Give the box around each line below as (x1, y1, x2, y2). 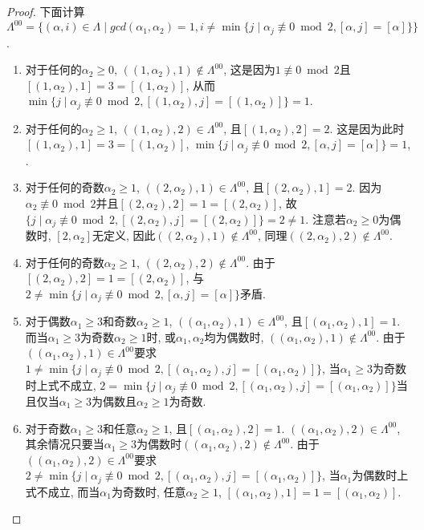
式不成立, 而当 (25, 483, 100, 500)
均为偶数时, (204, 328, 264, 345)
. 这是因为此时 (329, 119, 405, 136)
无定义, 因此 (92, 227, 156, 244)
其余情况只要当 (25, 435, 104, 452)
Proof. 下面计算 (6, 3, 85, 19)
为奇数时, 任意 (112, 483, 186, 500)
